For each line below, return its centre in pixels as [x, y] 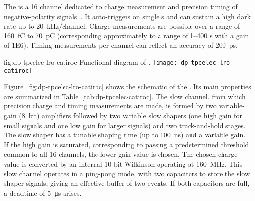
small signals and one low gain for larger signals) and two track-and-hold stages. [125, 125]
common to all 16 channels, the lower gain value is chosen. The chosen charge [121, 154]
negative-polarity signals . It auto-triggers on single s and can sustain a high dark [127, 16]
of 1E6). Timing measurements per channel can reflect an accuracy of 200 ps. [121, 45]
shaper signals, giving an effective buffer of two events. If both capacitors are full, [127, 183]
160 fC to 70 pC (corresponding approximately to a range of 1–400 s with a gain [127, 35]
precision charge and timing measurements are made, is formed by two [110, 106]
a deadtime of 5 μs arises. [43, 192]
